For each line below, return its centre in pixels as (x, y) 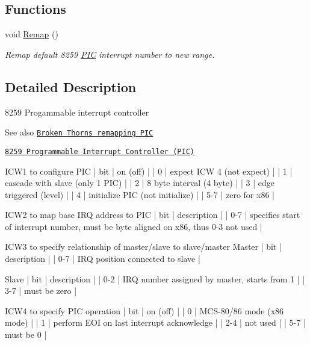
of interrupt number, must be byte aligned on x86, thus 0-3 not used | (134, 226)
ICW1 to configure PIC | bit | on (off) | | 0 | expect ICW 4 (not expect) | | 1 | (149, 171)
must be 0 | (26, 334)
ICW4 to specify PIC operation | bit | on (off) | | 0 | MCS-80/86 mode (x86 (144, 310)
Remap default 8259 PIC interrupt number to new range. (110, 54)
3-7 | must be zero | (41, 291)
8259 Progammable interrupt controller (77, 112)
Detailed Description (71, 86)
